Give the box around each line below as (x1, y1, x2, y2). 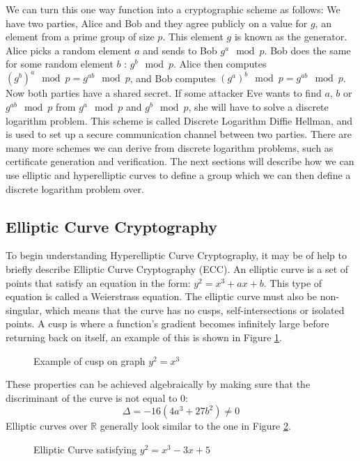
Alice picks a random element (6, 42, 132, 57)
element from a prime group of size (6, 29, 155, 44)
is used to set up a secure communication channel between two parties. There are (6, 127, 352, 141)
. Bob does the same (264, 42, 351, 57)
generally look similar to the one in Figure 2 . (100, 419, 291, 433)
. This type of (263, 275, 322, 290)
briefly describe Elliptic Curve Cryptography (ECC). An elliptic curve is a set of (6, 262, 349, 276)
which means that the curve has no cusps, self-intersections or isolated (45, 302, 345, 317)
